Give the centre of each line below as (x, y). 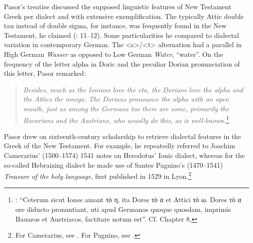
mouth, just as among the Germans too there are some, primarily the (126, 108)
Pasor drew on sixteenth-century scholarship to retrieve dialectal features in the (123, 136)
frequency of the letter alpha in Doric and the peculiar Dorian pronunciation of (122, 63)
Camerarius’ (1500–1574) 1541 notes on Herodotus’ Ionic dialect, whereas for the (125, 155)
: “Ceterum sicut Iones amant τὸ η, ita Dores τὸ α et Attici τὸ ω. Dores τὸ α (128, 200)
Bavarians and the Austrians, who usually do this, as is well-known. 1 (126, 119)
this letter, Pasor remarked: (45, 73)
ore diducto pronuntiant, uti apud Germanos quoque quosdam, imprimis (123, 209)
